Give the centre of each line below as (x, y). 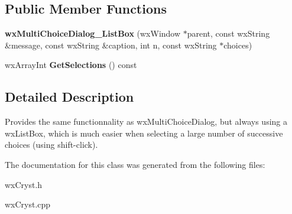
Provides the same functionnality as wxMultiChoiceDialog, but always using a (146, 121)
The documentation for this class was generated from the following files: (135, 164)
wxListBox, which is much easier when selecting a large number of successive (144, 133)
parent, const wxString (228, 33)
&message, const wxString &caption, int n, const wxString (111, 45)
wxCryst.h (24, 184)
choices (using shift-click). (51, 145)
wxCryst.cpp (28, 204)
